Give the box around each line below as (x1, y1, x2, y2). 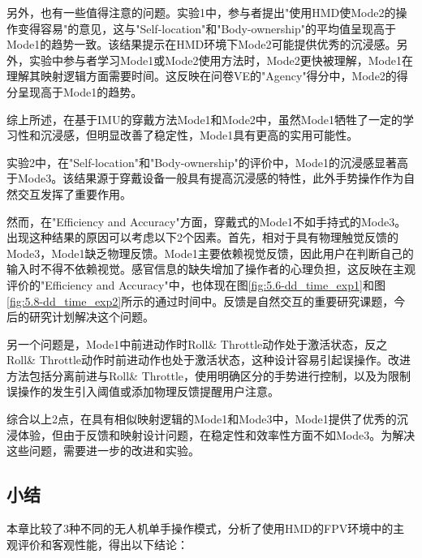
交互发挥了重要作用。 (17, 185, 131, 202)
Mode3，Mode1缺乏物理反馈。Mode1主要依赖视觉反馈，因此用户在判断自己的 (6, 244, 414, 261)
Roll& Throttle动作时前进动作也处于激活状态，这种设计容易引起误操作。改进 (6, 351, 411, 368)
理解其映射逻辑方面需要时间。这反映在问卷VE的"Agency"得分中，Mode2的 (6, 67, 397, 84)
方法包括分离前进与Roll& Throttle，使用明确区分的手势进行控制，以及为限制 (6, 367, 411, 384)
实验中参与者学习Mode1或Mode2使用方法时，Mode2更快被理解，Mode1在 (28, 51, 413, 68)
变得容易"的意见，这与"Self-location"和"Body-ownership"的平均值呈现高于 (17, 19, 396, 36)
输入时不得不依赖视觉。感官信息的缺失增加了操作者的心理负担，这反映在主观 (6, 260, 416, 277)
